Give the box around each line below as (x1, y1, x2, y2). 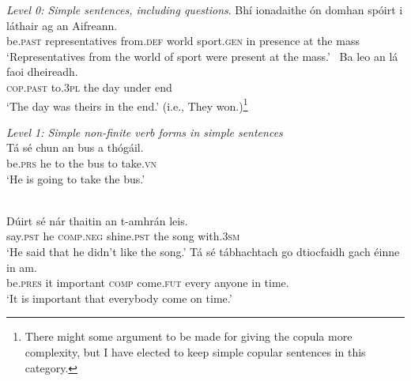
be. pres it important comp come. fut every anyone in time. (6, 274, 289, 291)
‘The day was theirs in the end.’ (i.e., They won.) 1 (6, 95, 248, 114)
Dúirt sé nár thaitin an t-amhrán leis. (6, 212, 188, 228)
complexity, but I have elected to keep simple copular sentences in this (25, 343, 366, 360)
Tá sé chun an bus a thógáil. (6, 139, 144, 156)
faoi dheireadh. (6, 63, 78, 80)
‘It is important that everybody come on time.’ (6, 289, 232, 306)
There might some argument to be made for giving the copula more (25, 328, 353, 345)
